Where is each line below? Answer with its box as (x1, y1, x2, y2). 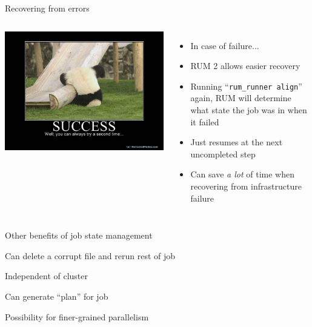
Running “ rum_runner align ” (190, 79, 302, 92)
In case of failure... (190, 39, 259, 51)
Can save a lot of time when (190, 168, 294, 180)
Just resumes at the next (190, 136, 283, 148)
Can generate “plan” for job (5, 289, 108, 302)
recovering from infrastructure (190, 180, 302, 192)
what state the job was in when (190, 104, 307, 116)
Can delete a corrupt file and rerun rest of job (5, 249, 176, 262)
